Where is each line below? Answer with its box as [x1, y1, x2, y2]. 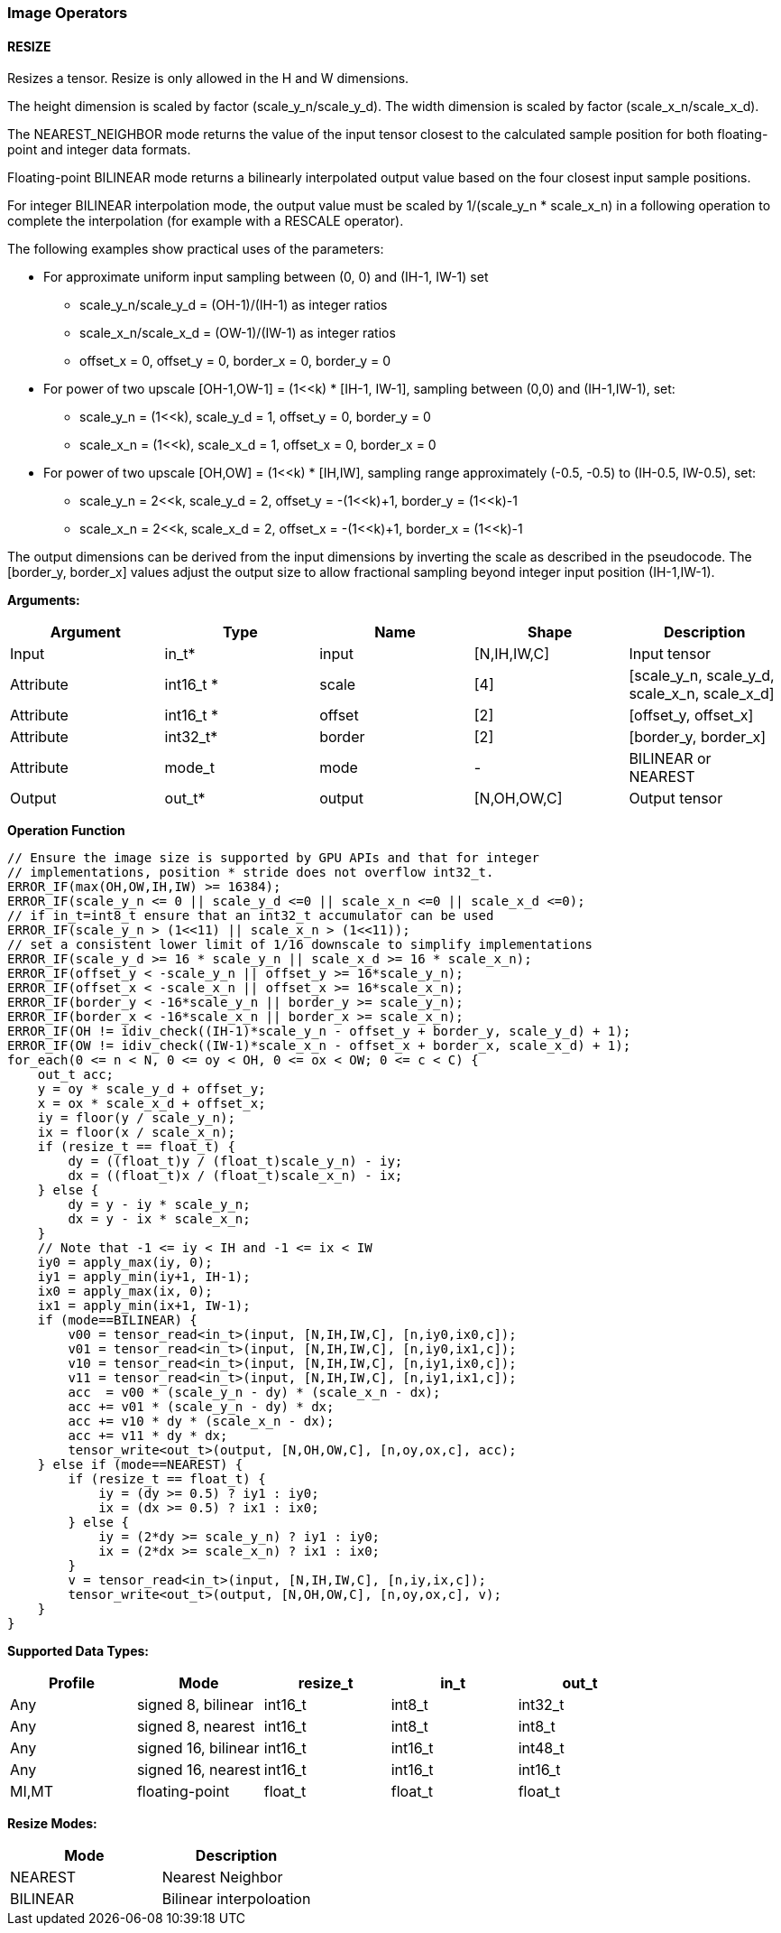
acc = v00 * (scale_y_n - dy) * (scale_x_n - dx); [68, 1385, 441, 1400]
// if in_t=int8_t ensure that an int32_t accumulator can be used [7, 908, 494, 924]
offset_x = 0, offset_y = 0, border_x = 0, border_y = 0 [79, 353, 391, 369]
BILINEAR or [629, 749, 712, 768]
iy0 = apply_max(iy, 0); [37, 1255, 213, 1270]
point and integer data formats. [7, 142, 191, 158]
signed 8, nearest [136, 1717, 255, 1736]
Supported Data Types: [7, 1643, 150, 1659]
